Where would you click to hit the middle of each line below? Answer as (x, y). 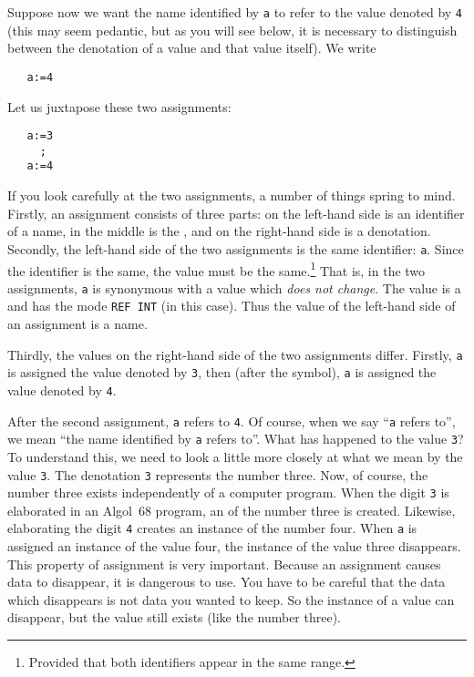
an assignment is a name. (77, 324)
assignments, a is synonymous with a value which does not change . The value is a (234, 287)
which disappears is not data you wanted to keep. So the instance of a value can (231, 599)
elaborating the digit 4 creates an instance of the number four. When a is (212, 528)
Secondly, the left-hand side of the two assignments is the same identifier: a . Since (236, 248)
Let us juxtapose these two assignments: (119, 106)
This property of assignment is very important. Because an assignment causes (224, 564)
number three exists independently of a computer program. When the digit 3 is (228, 492)
